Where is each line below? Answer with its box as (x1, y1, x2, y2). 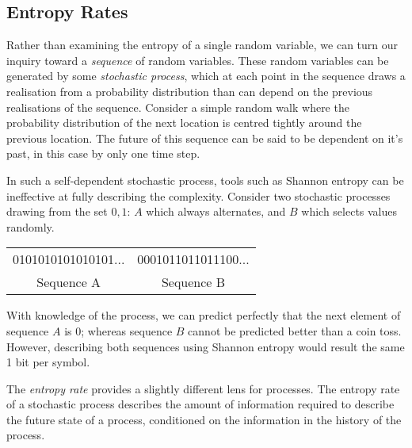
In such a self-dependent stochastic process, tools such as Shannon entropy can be (6, 171, 404, 188)
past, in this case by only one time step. (6, 145, 200, 162)
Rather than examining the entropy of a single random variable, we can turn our (6, 36, 399, 53)
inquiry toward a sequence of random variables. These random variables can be (6, 52, 389, 68)
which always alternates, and (146, 203, 286, 220)
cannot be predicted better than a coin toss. (188, 322, 402, 339)
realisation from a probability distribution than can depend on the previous (6, 82, 373, 99)
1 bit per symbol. (6, 354, 90, 370)
